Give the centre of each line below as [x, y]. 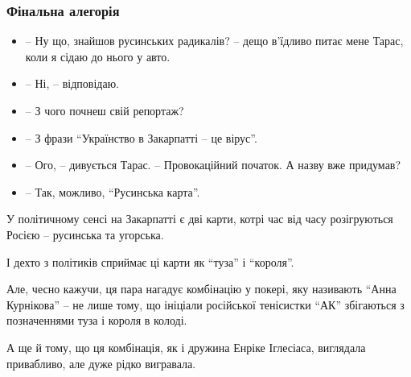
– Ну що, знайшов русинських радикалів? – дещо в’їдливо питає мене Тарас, [214, 41]
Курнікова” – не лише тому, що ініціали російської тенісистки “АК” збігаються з [205, 304]
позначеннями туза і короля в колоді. [97, 320]
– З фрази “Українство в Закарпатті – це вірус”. [141, 137]
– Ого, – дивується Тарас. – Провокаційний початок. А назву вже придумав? [213, 165]
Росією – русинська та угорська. [85, 234]
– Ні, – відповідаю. [72, 83]
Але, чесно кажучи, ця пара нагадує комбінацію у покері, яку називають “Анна [201, 289]
